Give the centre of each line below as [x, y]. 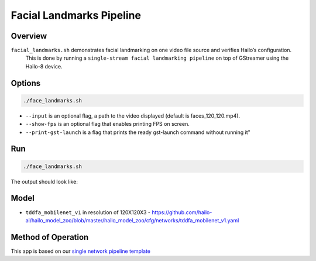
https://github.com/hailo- [182, 212]
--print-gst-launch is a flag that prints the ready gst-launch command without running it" [138, 132]
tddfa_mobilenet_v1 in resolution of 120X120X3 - [88, 212]
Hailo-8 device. [44, 66]
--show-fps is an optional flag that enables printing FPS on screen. [107, 124]
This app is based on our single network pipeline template [81, 251]
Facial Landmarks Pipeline [76, 15]
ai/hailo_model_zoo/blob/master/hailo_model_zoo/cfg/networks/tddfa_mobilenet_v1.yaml [132, 220]
